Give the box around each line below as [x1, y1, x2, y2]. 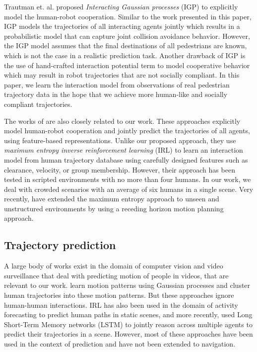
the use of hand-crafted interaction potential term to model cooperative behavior [4, 60, 250, 70]
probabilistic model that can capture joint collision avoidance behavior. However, [4, 30, 250, 41]
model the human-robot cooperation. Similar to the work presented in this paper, [4, 11, 252, 21]
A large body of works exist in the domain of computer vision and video [4, 261, 223, 271]
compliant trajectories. [4, 98, 72, 109]
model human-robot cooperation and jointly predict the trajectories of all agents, [4, 125, 250, 136]
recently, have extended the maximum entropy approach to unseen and [4, 193, 219, 204]
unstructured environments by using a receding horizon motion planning [4, 203, 224, 213]
